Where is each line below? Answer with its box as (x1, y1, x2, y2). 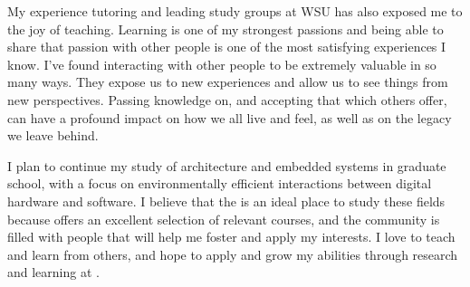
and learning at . (7, 263, 100, 282)
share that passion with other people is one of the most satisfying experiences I (7, 37, 446, 56)
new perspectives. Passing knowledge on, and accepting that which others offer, (7, 90, 447, 109)
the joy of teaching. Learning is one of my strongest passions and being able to (7, 19, 444, 38)
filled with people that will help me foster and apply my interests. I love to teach (7, 227, 456, 246)
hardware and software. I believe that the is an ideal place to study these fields (7, 191, 446, 210)
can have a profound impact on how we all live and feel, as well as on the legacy (7, 108, 452, 127)
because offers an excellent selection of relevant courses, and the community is (7, 209, 440, 228)
